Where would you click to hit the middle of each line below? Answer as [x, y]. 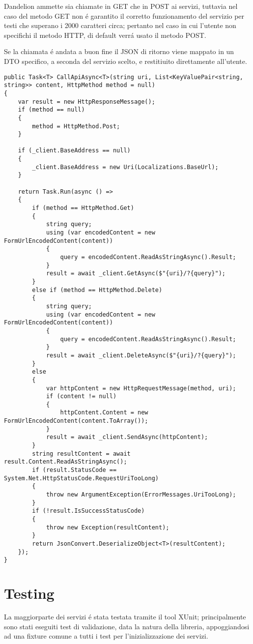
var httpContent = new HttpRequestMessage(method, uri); [141, 388]
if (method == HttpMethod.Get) [83, 208]
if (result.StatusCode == [74, 470]
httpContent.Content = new [104, 413]
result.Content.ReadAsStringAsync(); [66, 462]
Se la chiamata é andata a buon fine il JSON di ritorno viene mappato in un [119, 51]
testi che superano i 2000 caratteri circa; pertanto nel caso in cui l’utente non [120, 25]
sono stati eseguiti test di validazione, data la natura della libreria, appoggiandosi [127, 626]
